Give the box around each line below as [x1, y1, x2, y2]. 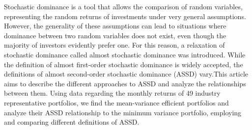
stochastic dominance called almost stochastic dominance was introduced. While [4, 49, 246, 59]
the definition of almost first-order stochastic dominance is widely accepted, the [4, 59, 243, 69]
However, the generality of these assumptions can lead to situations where [4, 21, 226, 31]
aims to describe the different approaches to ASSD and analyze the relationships [4, 78, 246, 88]
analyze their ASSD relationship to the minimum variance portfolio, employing [4, 107, 242, 117]
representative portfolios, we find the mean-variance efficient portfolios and [4, 97, 229, 107]
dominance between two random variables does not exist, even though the [4, 30, 226, 40]
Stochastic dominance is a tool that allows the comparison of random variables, [4, 1, 243, 11]
